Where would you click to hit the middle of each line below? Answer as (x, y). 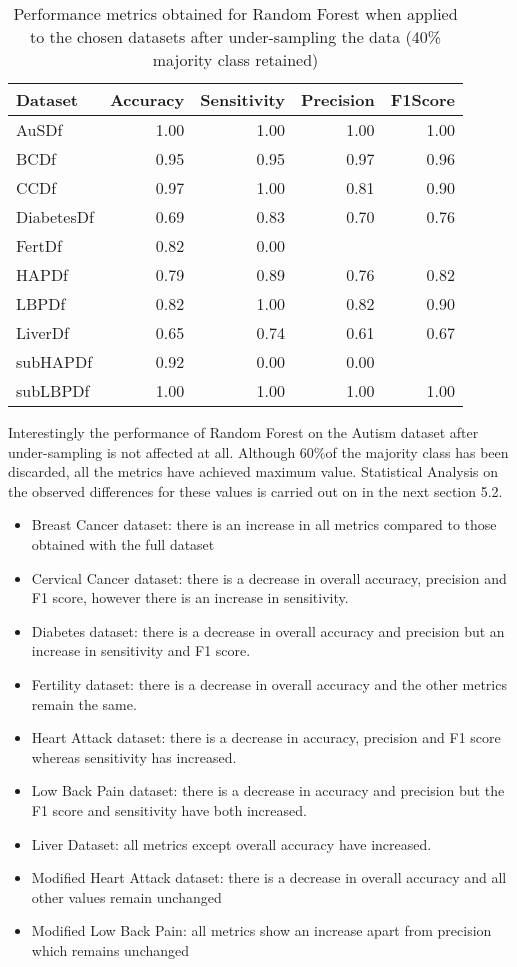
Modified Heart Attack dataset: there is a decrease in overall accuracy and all (269, 877)
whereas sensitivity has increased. (134, 756)
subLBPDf (53, 390)
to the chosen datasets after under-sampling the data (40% (235, 36)
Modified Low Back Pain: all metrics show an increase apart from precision (261, 930)
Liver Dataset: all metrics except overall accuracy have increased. (231, 843)
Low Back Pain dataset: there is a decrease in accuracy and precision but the (268, 790)
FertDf (39, 245)
